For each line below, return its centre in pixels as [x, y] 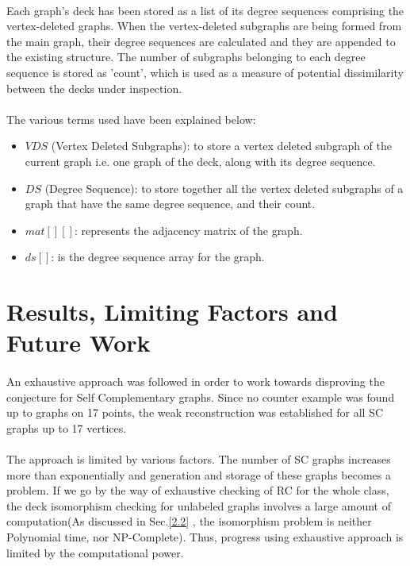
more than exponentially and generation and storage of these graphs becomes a [199, 474]
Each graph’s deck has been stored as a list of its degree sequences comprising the [205, 10]
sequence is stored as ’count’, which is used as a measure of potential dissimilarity [205, 72]
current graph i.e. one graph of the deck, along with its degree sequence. [200, 161]
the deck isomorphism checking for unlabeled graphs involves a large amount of [199, 505]
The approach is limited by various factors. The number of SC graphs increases [199, 459]
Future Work [79, 343]
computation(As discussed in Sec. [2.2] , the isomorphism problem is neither [189, 521]
